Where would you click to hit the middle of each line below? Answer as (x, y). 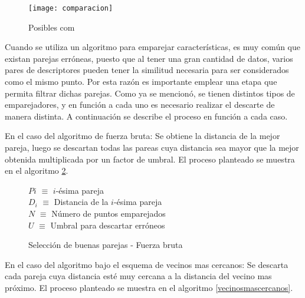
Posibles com (52, 27)
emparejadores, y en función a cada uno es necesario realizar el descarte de (140, 105)
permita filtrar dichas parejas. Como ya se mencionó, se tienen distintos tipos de (150, 93)
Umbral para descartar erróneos (108, 225)
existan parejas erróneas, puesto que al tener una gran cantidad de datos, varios (149, 58)
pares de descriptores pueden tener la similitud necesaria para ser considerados (147, 70)
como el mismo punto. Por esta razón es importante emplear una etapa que (141, 82)
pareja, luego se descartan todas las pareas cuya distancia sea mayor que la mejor (152, 147)
